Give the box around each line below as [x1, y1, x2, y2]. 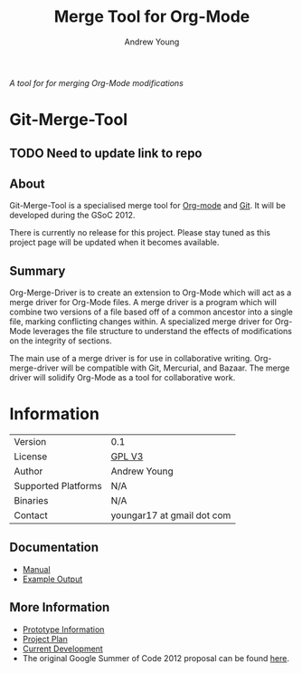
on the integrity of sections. [9, 335, 112, 346]
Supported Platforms [14, 480, 102, 493]
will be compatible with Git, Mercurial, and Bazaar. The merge [60, 362, 290, 373]
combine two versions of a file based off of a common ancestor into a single [9, 306, 294, 318]
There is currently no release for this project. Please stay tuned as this [9, 227, 271, 238]
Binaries [14, 495, 49, 507]
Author [14, 465, 43, 477]
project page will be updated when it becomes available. [9, 237, 220, 248]
